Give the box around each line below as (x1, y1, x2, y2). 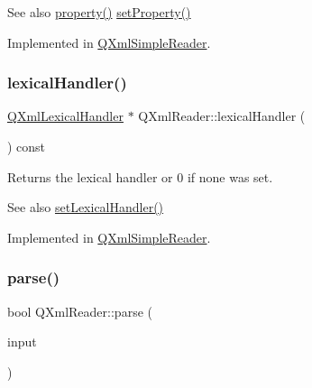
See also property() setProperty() (7, 3, 191, 21)
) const (7, 137, 46, 155)
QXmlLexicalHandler (7, 106, 124, 125)
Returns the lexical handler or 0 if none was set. (7, 167, 273, 186)
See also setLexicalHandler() (7, 198, 164, 217)
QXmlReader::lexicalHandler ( (138, 106, 306, 125)
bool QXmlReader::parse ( (7, 301, 152, 320)
